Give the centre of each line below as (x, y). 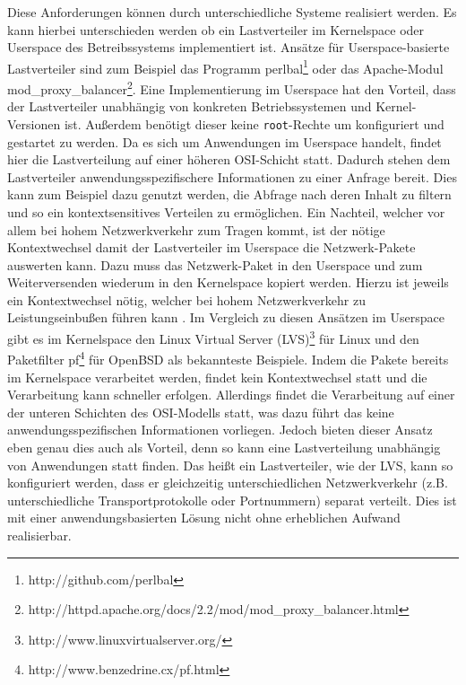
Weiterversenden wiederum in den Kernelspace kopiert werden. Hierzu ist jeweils (228, 282)
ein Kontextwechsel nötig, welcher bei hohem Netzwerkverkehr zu (186, 299)
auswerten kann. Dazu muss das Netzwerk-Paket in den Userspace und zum (215, 264)
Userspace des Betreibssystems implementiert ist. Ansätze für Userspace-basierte (229, 47)
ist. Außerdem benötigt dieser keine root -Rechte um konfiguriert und (254, 123)
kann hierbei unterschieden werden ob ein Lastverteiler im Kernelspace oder (216, 29)
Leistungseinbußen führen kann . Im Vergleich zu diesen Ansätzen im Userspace (226, 317)
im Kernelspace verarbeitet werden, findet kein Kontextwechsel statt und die (217, 377)
